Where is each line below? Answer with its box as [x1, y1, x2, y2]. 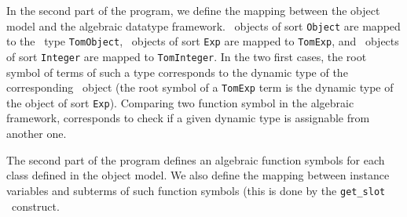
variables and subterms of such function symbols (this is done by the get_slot [6, 182, 386, 198]
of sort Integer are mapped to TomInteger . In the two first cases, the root [6, 48, 367, 64]
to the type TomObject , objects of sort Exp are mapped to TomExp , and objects [6, 33, 399, 49]
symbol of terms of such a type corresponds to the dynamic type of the [6, 63, 348, 80]
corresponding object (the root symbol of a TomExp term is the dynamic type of [6, 79, 394, 96]
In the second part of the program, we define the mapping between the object [6, 2, 380, 18]
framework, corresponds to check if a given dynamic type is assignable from [6, 110, 370, 126]
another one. [6, 125, 67, 142]
